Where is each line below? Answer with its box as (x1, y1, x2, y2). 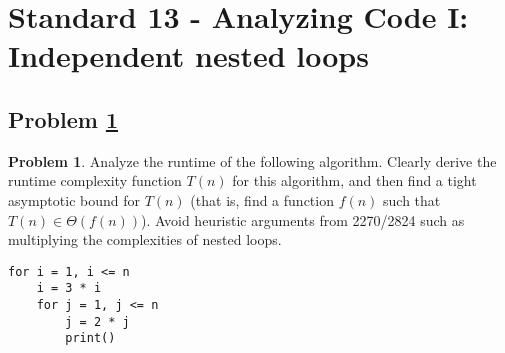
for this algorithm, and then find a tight (232, 170, 477, 191)
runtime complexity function (8, 170, 182, 191)
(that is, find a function (190, 189, 334, 210)
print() (65, 331, 116, 346)
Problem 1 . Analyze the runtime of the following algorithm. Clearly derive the (8, 150, 497, 171)
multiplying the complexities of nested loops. (8, 229, 282, 250)
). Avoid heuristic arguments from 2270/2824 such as (141, 209, 465, 230)
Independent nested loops (8, 35, 369, 76)
